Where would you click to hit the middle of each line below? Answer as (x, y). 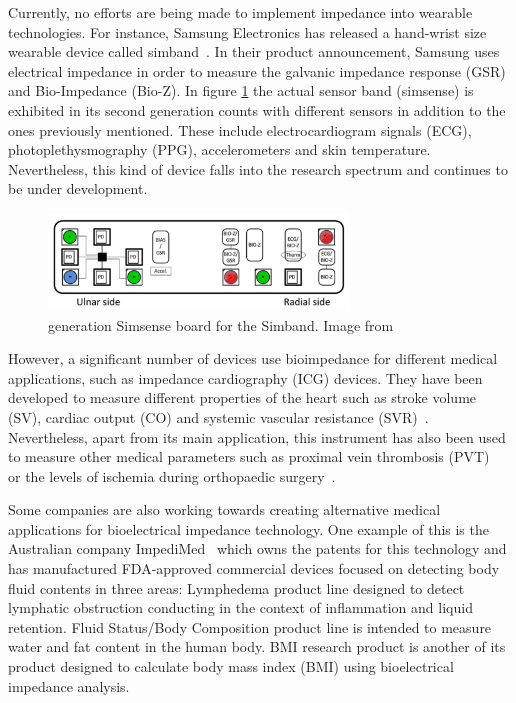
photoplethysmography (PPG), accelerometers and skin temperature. (219, 149)
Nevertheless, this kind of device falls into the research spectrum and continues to (258, 168)
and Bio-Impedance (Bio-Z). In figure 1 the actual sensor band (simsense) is (241, 90)
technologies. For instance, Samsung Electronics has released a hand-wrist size (247, 31)
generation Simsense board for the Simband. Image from (221, 324)
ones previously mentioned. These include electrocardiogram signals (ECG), (240, 129)
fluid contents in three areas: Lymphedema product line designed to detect (236, 587)
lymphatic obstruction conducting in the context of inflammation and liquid (240, 607)
